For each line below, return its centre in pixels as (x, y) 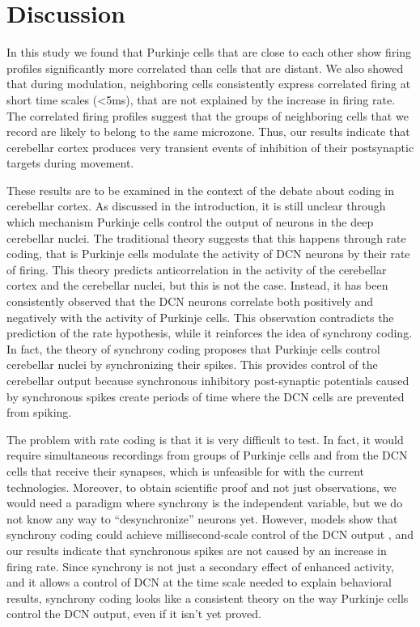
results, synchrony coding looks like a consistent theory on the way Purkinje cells (208, 597)
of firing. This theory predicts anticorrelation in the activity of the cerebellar (197, 269)
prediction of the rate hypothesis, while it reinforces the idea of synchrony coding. (210, 333)
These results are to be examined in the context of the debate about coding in (201, 190)
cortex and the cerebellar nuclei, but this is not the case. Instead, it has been (197, 285)
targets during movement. (70, 163)
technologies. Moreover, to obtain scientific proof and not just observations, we (202, 487)
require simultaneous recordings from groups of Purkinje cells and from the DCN (207, 455)
